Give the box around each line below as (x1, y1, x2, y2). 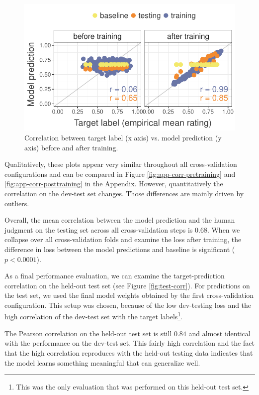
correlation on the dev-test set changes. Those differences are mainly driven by (4, 188, 244, 198)
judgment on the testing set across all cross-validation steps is (4, 224, 193, 235)
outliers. (4, 198, 29, 208)
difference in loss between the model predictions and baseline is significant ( (4, 244, 235, 254)
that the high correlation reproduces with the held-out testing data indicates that (4, 347, 253, 358)
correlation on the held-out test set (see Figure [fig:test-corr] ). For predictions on (4, 280, 250, 290)
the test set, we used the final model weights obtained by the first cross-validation (4, 290, 254, 300)
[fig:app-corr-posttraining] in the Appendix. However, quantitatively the (4, 178, 223, 189)
